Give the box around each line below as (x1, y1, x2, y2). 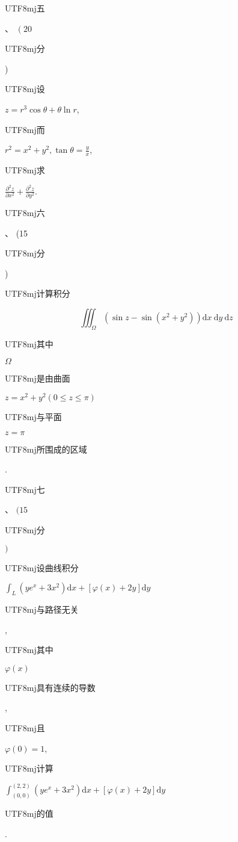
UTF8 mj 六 (5, 206, 45, 218)
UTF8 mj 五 (5, 2, 45, 14)
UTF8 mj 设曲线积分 (5, 561, 79, 574)
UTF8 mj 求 (5, 163, 45, 176)
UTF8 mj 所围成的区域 (5, 442, 87, 455)
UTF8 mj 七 (5, 483, 45, 495)
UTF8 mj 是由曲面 (5, 372, 70, 385)
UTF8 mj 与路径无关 (5, 602, 79, 615)
